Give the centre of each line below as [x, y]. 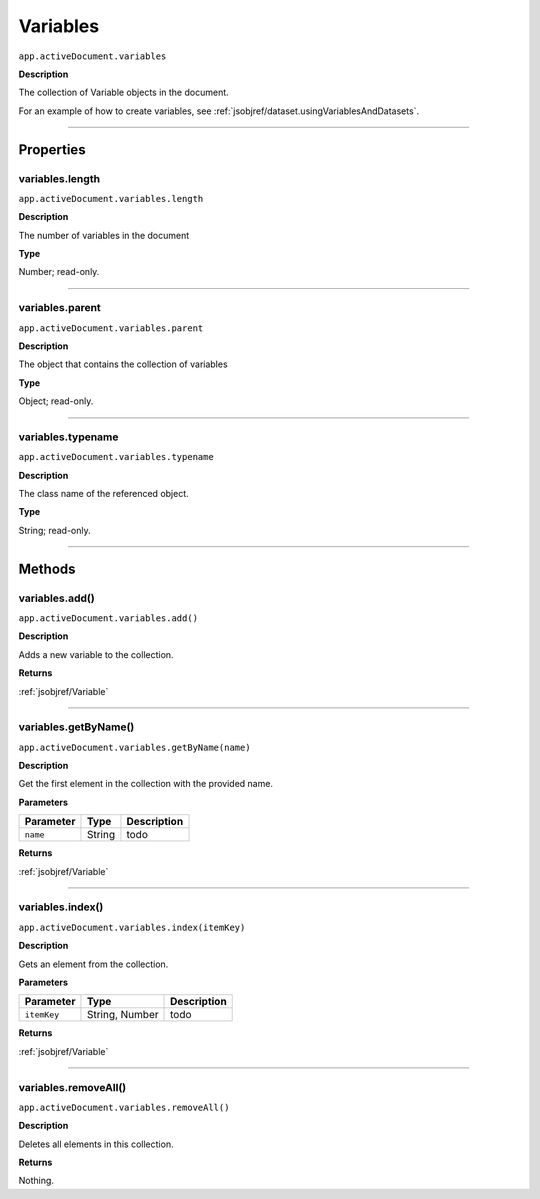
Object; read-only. [56, 401]
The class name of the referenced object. [103, 494]
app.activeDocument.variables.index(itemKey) [132, 927]
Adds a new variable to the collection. [96, 654]
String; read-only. [55, 530]
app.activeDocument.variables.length [111, 198]
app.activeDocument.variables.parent [111, 328]
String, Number [122, 1015]
